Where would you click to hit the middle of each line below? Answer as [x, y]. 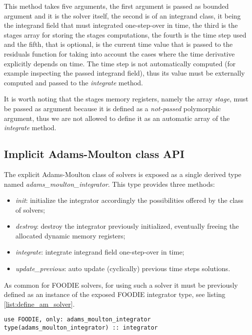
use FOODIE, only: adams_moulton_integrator [77, 320]
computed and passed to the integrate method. [73, 82]
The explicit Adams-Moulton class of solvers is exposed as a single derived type [123, 174]
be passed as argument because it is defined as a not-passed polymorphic [112, 108]
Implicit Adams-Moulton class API [94, 154]
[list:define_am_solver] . [39, 304]
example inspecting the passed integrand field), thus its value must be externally [125, 73]
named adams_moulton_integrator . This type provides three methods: [109, 184]
